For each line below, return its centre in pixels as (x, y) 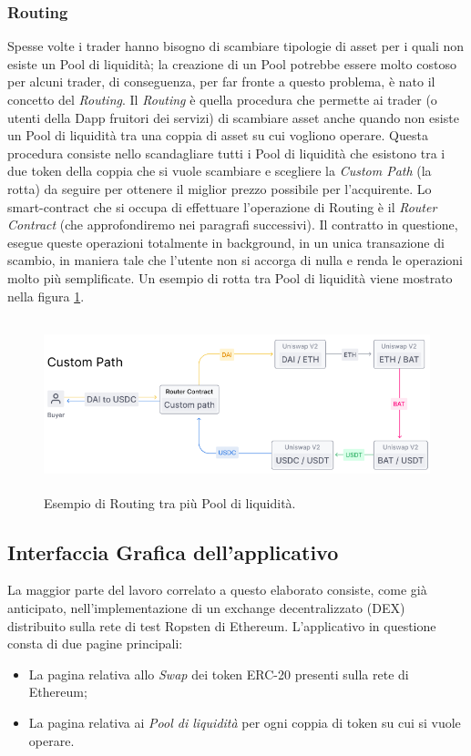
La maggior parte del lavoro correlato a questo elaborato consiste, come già (217, 590)
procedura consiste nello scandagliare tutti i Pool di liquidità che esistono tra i (226, 153)
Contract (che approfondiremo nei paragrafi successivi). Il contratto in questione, (233, 225)
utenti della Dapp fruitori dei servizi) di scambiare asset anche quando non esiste (233, 117)
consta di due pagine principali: (95, 644)
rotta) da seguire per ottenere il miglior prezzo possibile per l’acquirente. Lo (220, 188)
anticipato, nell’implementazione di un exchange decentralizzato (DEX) (206, 608)
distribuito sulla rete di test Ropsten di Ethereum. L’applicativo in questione (222, 625)
